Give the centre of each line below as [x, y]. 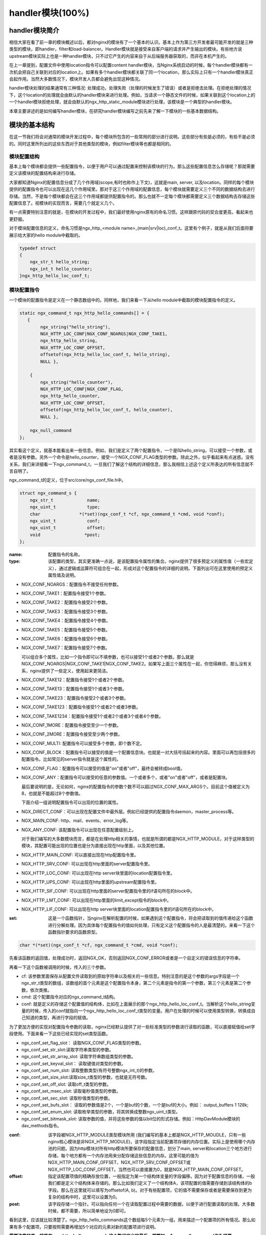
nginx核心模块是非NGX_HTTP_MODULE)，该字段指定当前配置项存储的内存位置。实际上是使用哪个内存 [152, 1142]
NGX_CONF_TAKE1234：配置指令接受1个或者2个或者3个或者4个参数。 [92, 716]
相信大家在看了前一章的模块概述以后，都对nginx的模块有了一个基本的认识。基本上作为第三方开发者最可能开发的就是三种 [131, 42]
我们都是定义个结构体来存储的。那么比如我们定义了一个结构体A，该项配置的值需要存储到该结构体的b [150, 1183]
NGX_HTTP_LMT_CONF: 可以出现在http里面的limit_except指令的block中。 [96, 900]
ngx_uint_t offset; [67, 528]
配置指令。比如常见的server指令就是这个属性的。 [71, 759]
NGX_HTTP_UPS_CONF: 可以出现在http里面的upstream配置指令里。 [90, 882]
